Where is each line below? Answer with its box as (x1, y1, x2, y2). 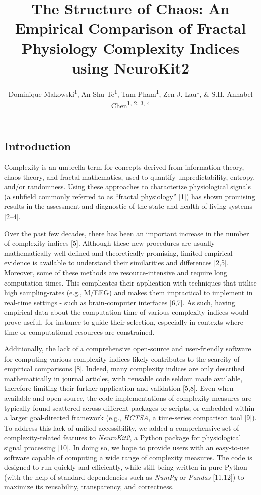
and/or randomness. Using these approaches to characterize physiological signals (4, 181, 251, 192)
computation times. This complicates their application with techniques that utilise (4, 277, 257, 288)
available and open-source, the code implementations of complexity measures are (4, 393, 252, 403)
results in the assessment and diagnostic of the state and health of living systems (4, 201, 253, 211)
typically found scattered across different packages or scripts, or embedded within (4, 402, 255, 413)
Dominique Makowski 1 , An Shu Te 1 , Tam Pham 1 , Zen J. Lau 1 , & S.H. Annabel (8, 87, 253, 99)
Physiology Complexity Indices (21, 37, 240, 58)
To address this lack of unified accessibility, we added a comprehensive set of (4, 422, 239, 433)
